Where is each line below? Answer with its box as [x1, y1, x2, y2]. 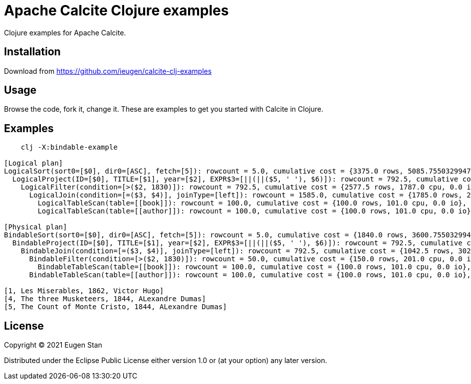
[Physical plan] [4, 223, 67, 231]
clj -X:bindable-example [20, 143, 118, 152]
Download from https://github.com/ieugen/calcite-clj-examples [4, 66, 212, 75]
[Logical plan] [4, 159, 63, 168]
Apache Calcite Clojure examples [4, 2, 229, 19]
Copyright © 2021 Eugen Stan [4, 341, 102, 350]
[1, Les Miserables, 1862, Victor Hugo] [4, 287, 164, 295]
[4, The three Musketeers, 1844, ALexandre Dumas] [4, 295, 206, 303]
